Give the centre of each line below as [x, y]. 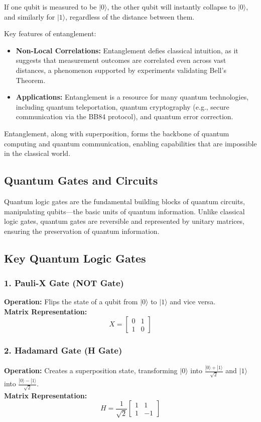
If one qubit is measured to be [50, 7]
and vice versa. [193, 302]
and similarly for [30, 16]
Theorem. [31, 80]
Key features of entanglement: [50, 33]
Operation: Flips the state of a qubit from [71, 302]
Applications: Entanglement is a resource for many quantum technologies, [132, 97]
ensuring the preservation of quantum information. [82, 231]
